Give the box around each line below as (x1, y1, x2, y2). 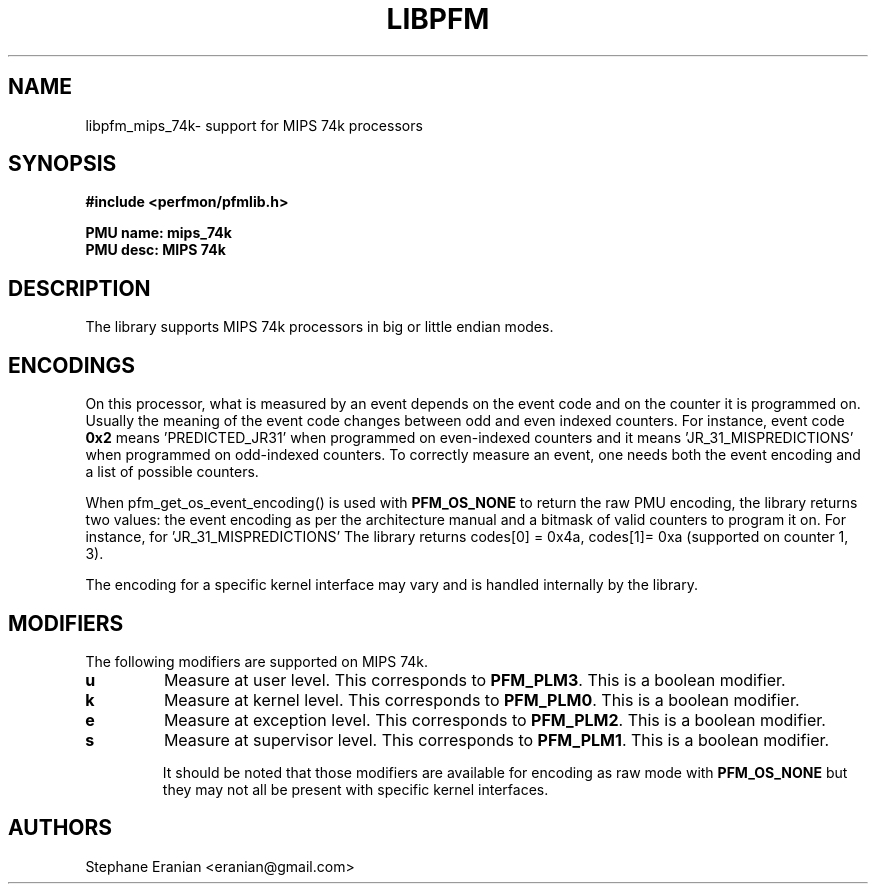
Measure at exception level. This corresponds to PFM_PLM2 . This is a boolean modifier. (163, 709, 826, 730)
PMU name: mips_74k (85, 224, 232, 242)
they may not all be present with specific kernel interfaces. (162, 780, 549, 798)
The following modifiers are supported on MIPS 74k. (85, 652, 429, 670)
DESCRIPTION (8, 275, 151, 301)
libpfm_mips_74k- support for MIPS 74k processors (85, 116, 423, 134)
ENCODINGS (8, 352, 136, 378)
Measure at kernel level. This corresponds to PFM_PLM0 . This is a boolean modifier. (163, 689, 800, 710)
